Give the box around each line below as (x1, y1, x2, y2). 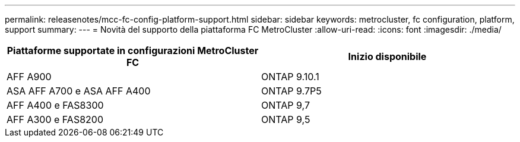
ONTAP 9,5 (261, 113, 310, 125)
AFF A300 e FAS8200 (7, 113, 104, 125)
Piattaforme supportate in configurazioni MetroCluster (7, 45, 259, 56)
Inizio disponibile (348, 51, 427, 62)
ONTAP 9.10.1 (261, 71, 319, 83)
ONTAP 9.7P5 (261, 85, 322, 97)
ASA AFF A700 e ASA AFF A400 (7, 85, 151, 97)
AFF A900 (7, 71, 52, 83)
